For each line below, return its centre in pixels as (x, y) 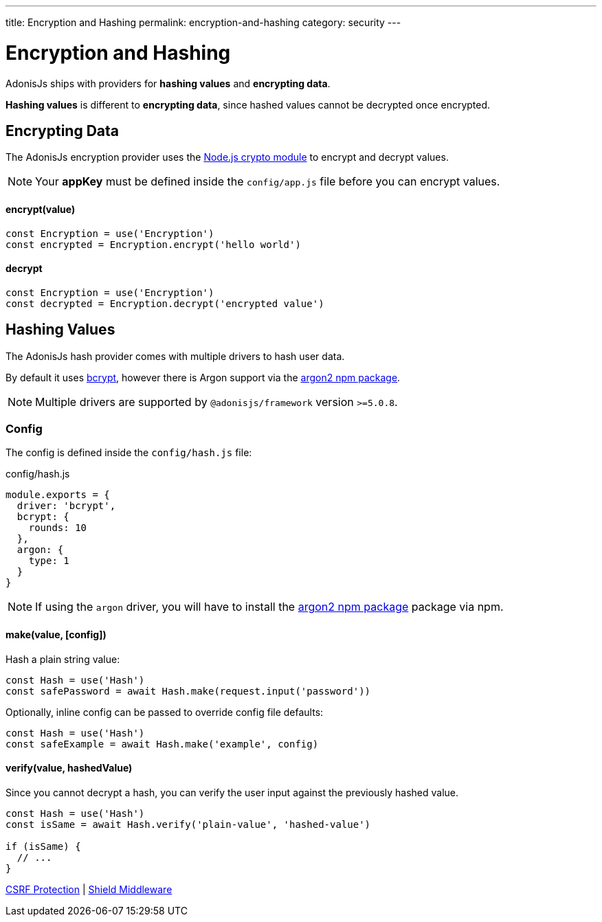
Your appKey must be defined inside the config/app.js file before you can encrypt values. (268, 182)
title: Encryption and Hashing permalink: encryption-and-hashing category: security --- (203, 22)
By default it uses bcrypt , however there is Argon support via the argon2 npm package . (203, 377)
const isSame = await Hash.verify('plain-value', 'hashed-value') (188, 824)
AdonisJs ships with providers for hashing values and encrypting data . (168, 83)
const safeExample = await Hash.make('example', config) (162, 744)
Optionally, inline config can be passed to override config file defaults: (165, 712)
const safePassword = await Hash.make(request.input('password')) (188, 691)
